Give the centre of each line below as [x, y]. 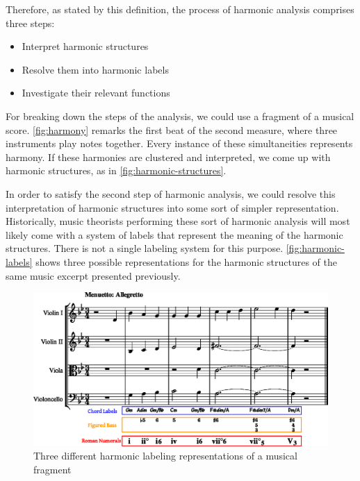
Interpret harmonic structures [85, 46]
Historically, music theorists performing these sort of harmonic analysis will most [178, 221]
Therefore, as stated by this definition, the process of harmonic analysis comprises [180, 9]
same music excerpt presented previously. [93, 275]
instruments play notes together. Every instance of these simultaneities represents [179, 143]
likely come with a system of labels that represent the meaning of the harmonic [174, 234]
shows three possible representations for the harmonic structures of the [186, 261]
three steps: [30, 23]
